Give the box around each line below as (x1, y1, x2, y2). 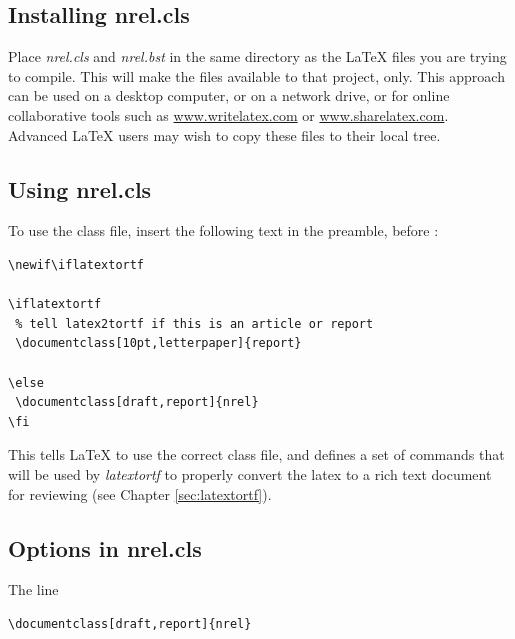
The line (8, 579, 59, 600)
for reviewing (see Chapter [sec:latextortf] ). (8, 483, 272, 504)
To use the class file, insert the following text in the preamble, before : (8, 220, 439, 241)
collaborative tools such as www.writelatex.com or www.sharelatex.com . (8, 104, 449, 125)
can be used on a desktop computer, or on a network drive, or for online (8, 85, 450, 106)
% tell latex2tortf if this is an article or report (15, 316, 374, 331)
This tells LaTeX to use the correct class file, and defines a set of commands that (8, 444, 505, 465)
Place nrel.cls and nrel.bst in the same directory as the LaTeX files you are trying (8, 46, 507, 67)
